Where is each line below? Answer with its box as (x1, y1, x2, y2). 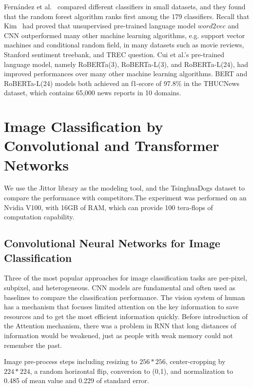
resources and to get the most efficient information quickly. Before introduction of (4, 311, 248, 321)
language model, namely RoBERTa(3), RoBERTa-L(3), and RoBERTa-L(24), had (4, 59, 248, 69)
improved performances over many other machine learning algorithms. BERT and (4, 68, 248, 79)
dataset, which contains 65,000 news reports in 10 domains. (4, 87, 181, 98)
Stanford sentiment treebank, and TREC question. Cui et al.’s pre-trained (4, 49, 224, 59)
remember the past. (4, 340, 62, 350)
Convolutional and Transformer (4, 135, 219, 155)
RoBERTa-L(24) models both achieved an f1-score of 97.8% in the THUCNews (4, 78, 240, 88)
